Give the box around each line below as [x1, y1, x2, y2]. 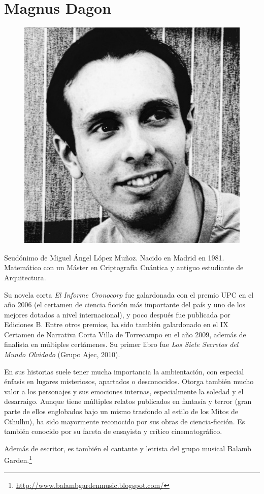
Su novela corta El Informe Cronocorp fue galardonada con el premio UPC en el [4, 289, 254, 300]
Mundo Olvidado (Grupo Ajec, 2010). [4, 349, 120, 360]
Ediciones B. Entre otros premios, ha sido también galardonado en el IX [4, 319, 228, 330]
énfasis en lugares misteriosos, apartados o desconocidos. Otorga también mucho [4, 376, 254, 387]
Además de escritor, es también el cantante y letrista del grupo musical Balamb [4, 443, 251, 453]
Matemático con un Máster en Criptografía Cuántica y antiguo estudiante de [4, 262, 244, 273]
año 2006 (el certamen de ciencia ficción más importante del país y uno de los [4, 299, 246, 310]
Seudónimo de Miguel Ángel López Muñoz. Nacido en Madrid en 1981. [4, 252, 224, 263]
